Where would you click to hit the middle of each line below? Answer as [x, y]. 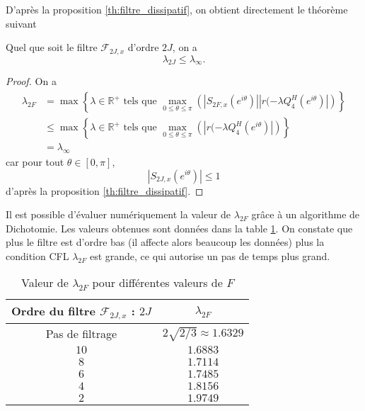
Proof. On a [31, 81]
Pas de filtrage [81, 334]
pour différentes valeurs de [157, 283]
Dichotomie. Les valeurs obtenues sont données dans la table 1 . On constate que [179, 228]
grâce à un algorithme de [306, 214]
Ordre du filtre [53, 311]
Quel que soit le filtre [52, 47]
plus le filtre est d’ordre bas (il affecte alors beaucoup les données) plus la [165, 242]
